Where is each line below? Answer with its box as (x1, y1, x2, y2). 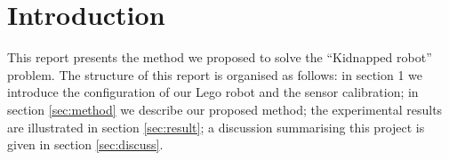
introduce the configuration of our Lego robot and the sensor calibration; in (7, 83, 419, 101)
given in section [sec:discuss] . (7, 135, 164, 154)
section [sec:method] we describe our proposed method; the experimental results (7, 100, 443, 118)
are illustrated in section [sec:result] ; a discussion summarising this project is (7, 117, 425, 136)
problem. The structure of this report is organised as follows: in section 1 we (7, 65, 423, 84)
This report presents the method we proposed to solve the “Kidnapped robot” (7, 48, 432, 67)
